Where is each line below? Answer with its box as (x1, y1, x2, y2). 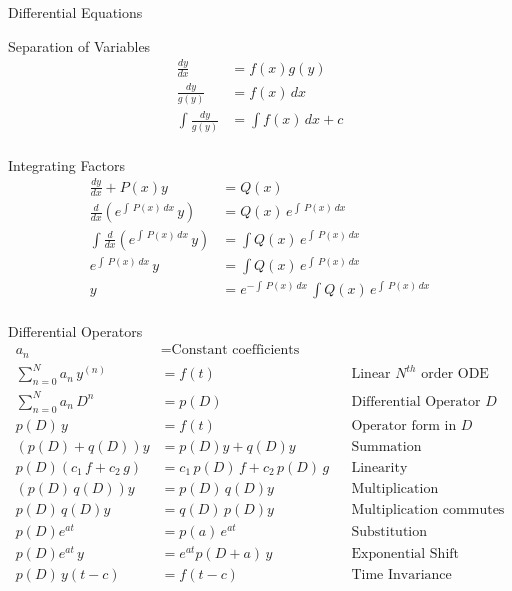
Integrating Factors (8, 154, 126, 175)
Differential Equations (8, 2, 143, 22)
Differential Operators (8, 320, 143, 341)
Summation (351, 439, 422, 454)
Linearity (351, 460, 408, 475)
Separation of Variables (8, 35, 151, 56)
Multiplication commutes (351, 502, 505, 517)
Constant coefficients (171, 343, 300, 358)
